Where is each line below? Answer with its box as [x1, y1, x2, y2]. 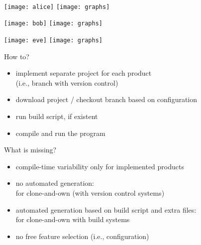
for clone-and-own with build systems [15, 214, 130, 225]
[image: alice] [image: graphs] [4, 3, 110, 10]
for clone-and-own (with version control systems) [15, 187, 165, 198]
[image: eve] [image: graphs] [4, 36, 102, 44]
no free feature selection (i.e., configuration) [15, 231, 149, 241]
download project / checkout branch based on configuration [15, 94, 198, 105]
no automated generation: [15, 178, 94, 188]
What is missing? [4, 144, 57, 155]
